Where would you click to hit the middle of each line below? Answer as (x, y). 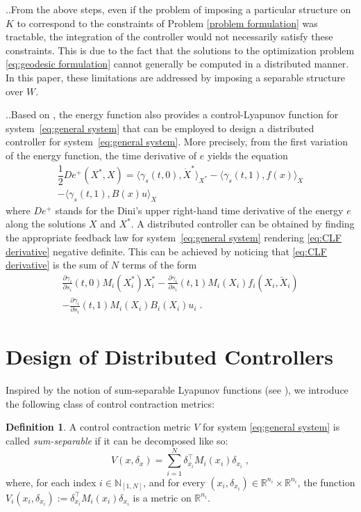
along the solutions (46, 224)
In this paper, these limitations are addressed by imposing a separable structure (175, 77)
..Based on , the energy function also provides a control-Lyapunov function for (172, 114)
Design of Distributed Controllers (170, 357)
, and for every (174, 482)
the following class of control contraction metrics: (110, 403)
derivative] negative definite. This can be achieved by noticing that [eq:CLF (166, 251)
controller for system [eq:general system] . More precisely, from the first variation (177, 142)
